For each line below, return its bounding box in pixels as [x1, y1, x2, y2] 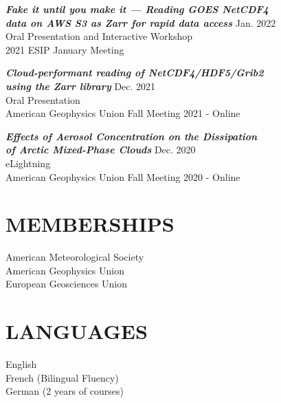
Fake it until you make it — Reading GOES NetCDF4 [5, 2, 269, 16]
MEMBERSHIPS [5, 210, 175, 238]
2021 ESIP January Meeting [5, 42, 124, 56]
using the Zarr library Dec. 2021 [5, 78, 156, 93]
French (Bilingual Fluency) [5, 370, 119, 384]
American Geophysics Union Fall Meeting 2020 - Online [5, 169, 240, 184]
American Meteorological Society [5, 250, 144, 264]
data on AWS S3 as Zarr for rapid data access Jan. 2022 [5, 15, 276, 30]
